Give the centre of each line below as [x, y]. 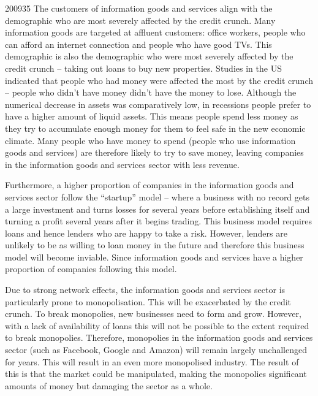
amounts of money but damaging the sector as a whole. [109, 385]
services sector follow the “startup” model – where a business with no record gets [157, 196]
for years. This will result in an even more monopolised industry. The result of [152, 361]
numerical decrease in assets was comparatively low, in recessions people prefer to [158, 104]
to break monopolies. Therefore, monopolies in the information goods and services [159, 337]
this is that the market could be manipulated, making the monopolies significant [156, 374]
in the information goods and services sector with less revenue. [122, 164]
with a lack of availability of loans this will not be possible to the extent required [157, 325]
